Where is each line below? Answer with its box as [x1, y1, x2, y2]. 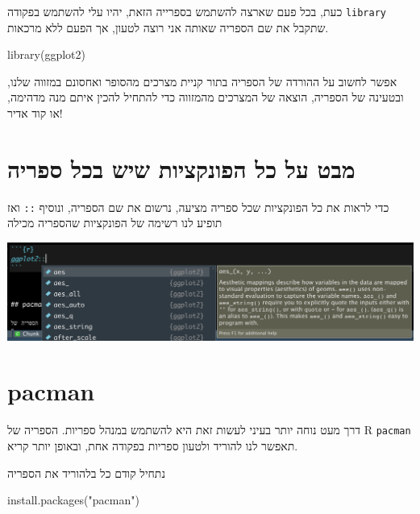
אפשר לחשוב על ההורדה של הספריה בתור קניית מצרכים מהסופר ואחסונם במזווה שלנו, [7, 73, 397, 89]
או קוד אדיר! [7, 105, 63, 122]
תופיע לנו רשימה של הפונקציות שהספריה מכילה [7, 214, 222, 231]
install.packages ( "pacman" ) [7, 491, 139, 508]
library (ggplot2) [7, 46, 85, 63]
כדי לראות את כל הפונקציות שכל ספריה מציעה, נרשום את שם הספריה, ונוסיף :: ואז [7, 198, 389, 215]
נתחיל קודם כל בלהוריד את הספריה [7, 464, 165, 481]
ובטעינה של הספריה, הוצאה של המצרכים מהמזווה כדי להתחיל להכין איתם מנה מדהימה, [7, 89, 404, 106]
